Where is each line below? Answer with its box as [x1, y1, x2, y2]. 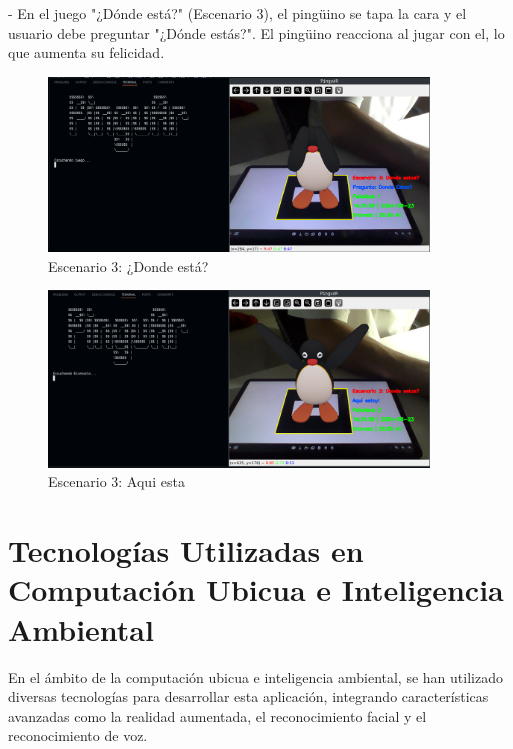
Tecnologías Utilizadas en [8, 530, 364, 571]
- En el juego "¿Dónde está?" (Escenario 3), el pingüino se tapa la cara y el [8, 3, 467, 23]
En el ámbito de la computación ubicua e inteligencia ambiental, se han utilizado [8, 666, 503, 687]
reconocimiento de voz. [8, 725, 148, 746]
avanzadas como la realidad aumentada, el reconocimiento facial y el [8, 705, 427, 726]
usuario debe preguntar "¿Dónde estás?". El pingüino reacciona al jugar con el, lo [8, 22, 505, 43]
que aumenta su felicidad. [8, 42, 165, 63]
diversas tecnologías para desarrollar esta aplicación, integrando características [8, 686, 489, 707]
